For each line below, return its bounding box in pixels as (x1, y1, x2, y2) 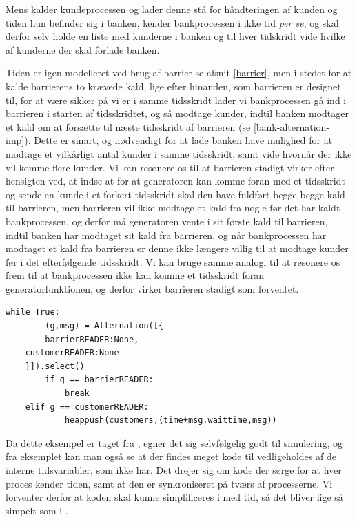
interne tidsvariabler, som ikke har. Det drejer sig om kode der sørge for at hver (6, 463, 342, 477)
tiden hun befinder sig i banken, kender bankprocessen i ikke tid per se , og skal (6, 15, 339, 30)
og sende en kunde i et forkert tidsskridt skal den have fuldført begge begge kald (6, 187, 345, 201)
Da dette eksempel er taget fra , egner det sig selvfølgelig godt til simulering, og (6, 435, 343, 450)
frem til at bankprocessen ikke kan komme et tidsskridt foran (6, 268, 264, 282)
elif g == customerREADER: (25, 401, 149, 412)
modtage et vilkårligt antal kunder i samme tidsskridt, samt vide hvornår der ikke (6, 146, 352, 160)
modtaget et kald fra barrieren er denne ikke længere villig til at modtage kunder (6, 241, 349, 255)
